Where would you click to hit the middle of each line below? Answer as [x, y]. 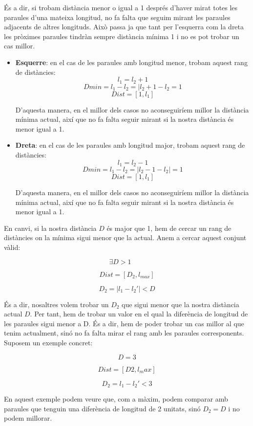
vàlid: [12, 247]
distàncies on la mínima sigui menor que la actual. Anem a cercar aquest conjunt [125, 237]
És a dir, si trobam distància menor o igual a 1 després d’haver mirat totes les [121, 7]
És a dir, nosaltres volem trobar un [56, 304]
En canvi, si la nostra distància [50, 228]
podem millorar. [28, 418]
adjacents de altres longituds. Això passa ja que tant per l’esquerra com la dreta [124, 27]
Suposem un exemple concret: [48, 342]
